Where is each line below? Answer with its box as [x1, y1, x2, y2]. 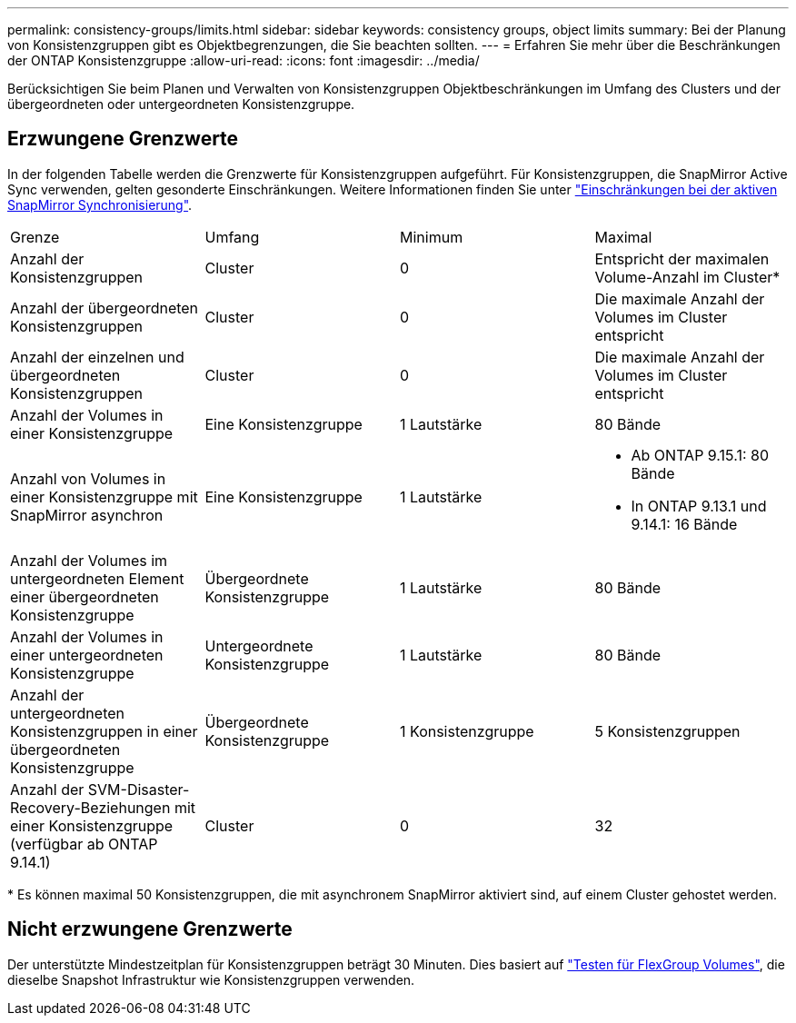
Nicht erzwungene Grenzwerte [7, 918, 293, 941]
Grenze [10, 227, 60, 246]
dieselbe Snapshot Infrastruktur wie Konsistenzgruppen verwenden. [7, 971, 415, 988]
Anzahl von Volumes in [10, 469, 166, 488]
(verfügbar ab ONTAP [10, 834, 158, 853]
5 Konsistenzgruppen [594, 721, 741, 740]
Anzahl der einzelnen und [10, 347, 184, 366]
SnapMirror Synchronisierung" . [7, 196, 193, 213]
